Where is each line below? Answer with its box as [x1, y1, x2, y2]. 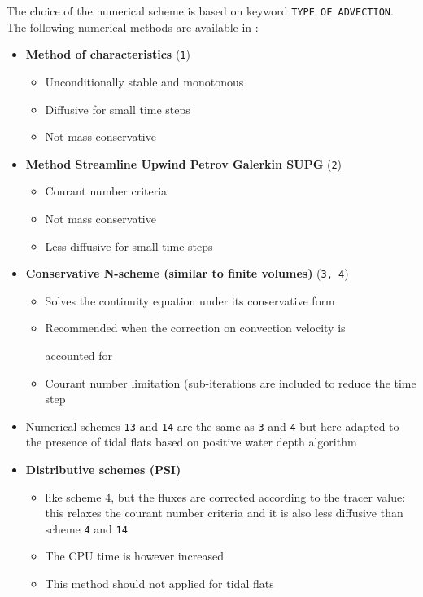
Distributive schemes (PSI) [25, 461, 181, 477]
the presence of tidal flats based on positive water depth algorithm [25, 433, 357, 450]
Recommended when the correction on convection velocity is [45, 319, 346, 336]
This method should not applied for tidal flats [45, 575, 274, 592]
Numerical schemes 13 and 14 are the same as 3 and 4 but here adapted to [25, 417, 399, 434]
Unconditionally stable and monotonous [45, 72, 244, 90]
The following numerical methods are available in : [7, 18, 259, 35]
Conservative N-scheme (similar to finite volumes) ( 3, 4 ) [25, 265, 349, 282]
